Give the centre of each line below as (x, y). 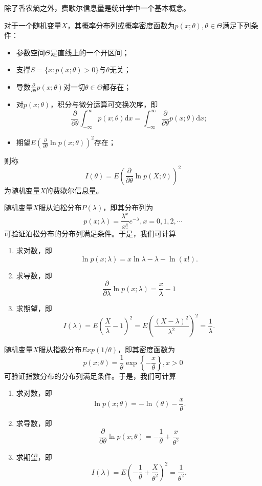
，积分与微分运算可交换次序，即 (104, 104)
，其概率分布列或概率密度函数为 (121, 25)
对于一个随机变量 (33, 25)
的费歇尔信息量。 (74, 190)
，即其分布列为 (128, 207)
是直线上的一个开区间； (90, 52)
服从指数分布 (60, 349)
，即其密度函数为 (147, 349)
